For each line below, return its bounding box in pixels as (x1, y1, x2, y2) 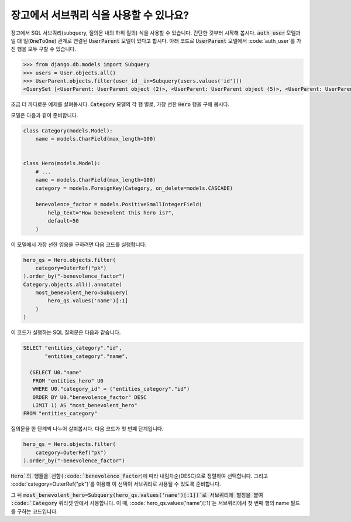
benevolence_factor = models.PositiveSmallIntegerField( (35, 201, 202, 208)
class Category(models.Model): (23, 127, 113, 134)
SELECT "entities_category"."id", (23, 344, 122, 352)
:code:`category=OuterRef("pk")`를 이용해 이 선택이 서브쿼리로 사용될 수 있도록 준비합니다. (11, 480, 222, 487)
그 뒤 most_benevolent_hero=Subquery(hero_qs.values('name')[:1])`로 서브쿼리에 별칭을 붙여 (11, 491, 263, 498)
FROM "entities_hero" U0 (32, 377, 104, 384)
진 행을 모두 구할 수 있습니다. (11, 46, 77, 53)
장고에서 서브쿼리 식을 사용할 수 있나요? (11, 9, 190, 22)
